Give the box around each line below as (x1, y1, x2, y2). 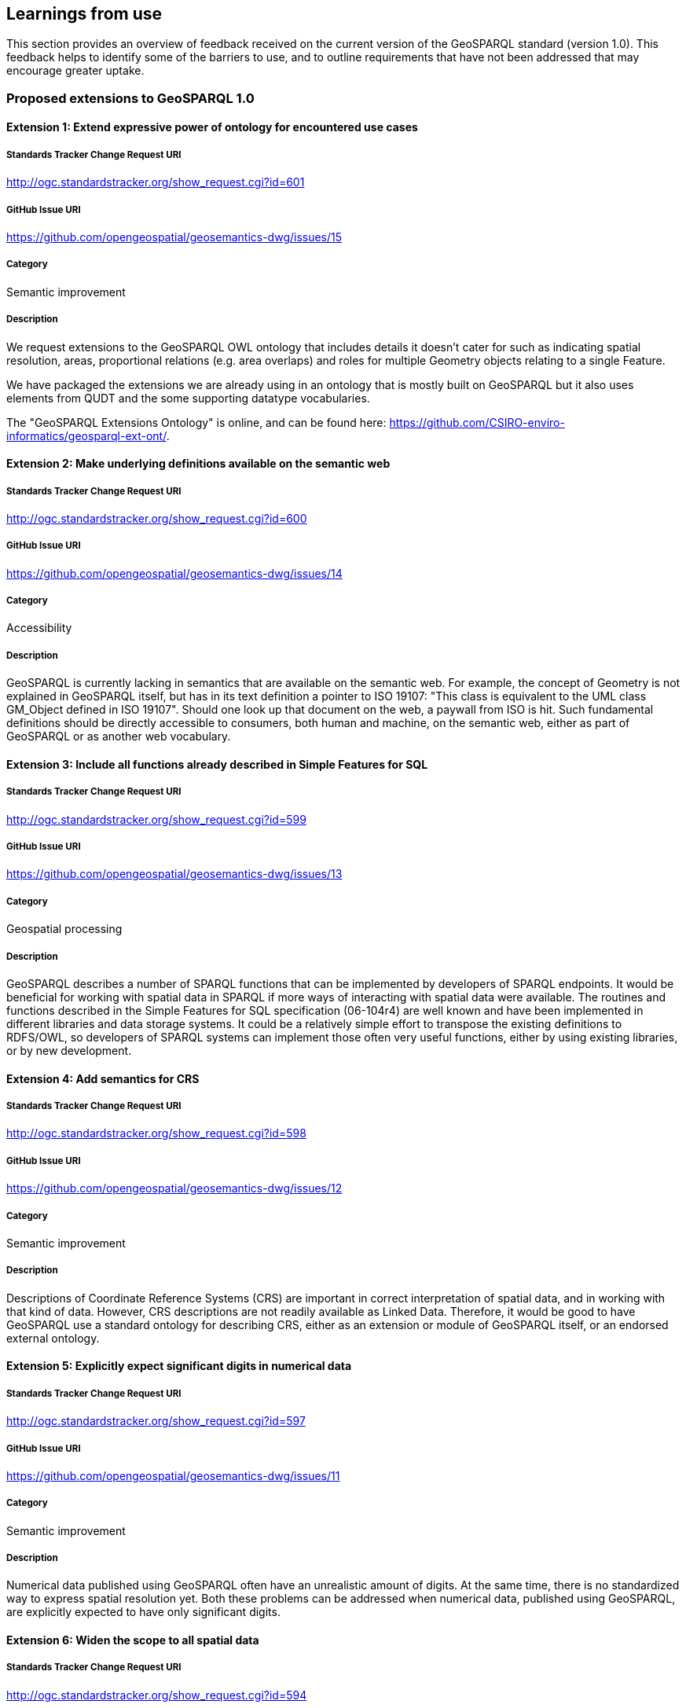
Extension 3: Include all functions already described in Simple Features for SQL (6, 757, 428, 771)
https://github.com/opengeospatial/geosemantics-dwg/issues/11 (6, 1468, 340, 1482)
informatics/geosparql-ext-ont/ (6, 428, 167, 443)
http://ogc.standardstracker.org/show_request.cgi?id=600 (6, 511, 307, 525)
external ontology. (6, 1331, 100, 1345)
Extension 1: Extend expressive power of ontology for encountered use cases (6, 120, 418, 134)
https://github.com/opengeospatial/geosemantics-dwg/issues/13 (6, 867, 343, 881)
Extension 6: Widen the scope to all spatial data (6, 1633, 259, 1647)
